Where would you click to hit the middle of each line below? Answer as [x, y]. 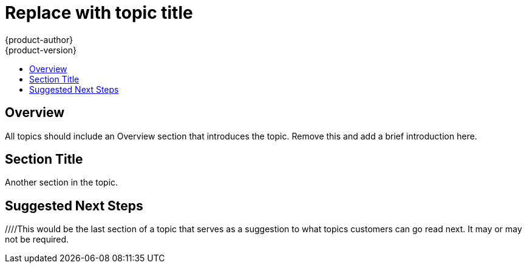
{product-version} [41, 50]
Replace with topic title [99, 13]
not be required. [37, 240]
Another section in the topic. [62, 183]
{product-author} [39, 39]
